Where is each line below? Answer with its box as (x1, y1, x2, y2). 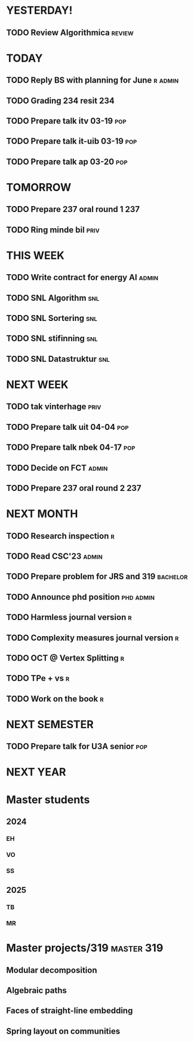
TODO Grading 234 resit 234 (6, 95, 115, 105)
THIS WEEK (6, 249, 64, 262)
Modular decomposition (6, 965, 97, 975)
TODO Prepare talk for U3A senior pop (6, 741, 148, 752)
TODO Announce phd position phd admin (6, 592, 155, 602)
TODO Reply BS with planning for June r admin (6, 75, 179, 86)
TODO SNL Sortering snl (6, 313, 97, 323)
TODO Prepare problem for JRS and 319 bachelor (6, 571, 188, 581)
